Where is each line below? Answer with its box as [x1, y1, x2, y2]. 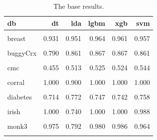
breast [7, 33, 26, 43]
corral [7, 77, 25, 87]
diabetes [7, 92, 32, 102]
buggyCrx [7, 47, 37, 58]
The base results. [53, 1, 104, 11]
